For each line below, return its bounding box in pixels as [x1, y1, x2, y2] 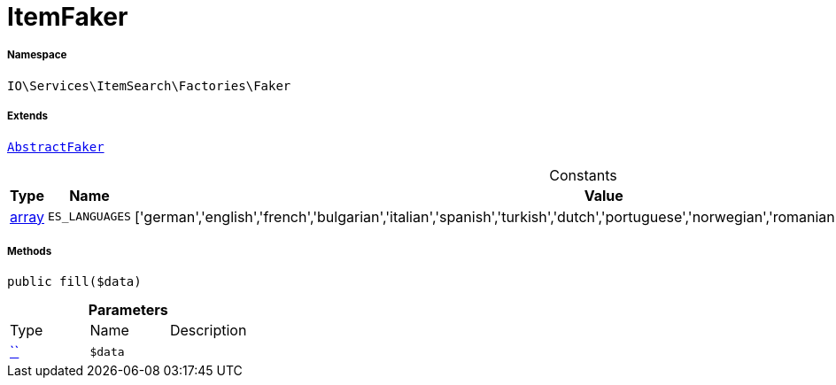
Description [169, 321, 247, 340]
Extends [7, 110, 49, 123]
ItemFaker [7, 2, 128, 32]
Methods [7, 244, 52, 258]
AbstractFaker [7, 139, 104, 154]
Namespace [7, 49, 67, 62]
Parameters [88, 301, 168, 320]
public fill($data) [7, 274, 142, 289]
